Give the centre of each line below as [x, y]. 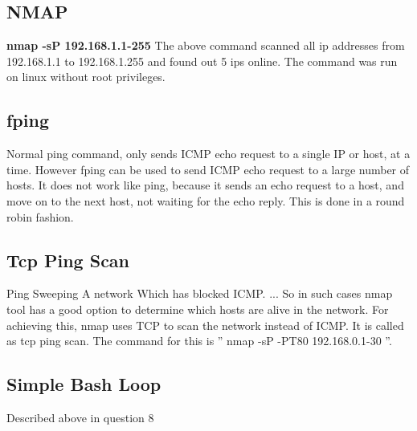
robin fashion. [40, 216]
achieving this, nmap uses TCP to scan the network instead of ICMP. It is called [205, 325]
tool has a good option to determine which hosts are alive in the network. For [198, 309]
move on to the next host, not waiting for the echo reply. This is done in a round [206, 200]
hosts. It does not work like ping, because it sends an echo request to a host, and [205, 185]
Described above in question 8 [80, 417]
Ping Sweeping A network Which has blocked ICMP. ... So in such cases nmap [200, 293]
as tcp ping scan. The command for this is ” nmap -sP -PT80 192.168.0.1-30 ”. [199, 341]
